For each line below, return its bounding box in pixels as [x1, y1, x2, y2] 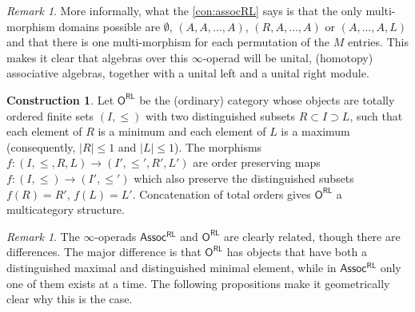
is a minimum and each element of [98, 123, 266, 140]
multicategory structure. [6, 201, 125, 218]
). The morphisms [174, 138, 262, 155]
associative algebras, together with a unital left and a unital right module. [6, 65, 369, 81]
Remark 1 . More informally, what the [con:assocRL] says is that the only [6, 2, 362, 18]
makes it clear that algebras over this [6, 49, 189, 65]
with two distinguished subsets [145, 107, 296, 124]
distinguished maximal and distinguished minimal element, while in [6, 259, 337, 275]
